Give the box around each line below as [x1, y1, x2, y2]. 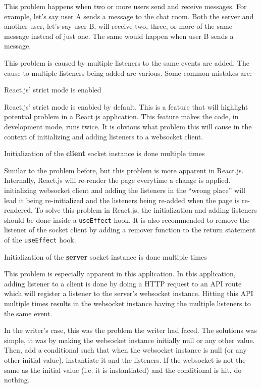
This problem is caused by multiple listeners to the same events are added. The [4, 57, 249, 68]
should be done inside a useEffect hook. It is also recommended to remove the [4, 214, 249, 225]
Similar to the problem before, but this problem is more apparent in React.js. [4, 165, 244, 175]
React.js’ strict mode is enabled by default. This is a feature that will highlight [4, 101, 248, 112]
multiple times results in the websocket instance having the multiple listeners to [4, 298, 251, 308]
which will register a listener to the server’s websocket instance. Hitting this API [4, 288, 253, 299]
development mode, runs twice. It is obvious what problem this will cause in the [4, 121, 252, 131]
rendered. [4, 205, 33, 215]
